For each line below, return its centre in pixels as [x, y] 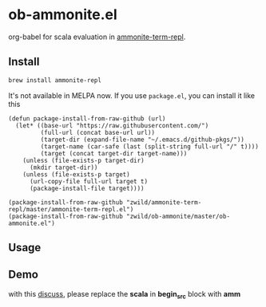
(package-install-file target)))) [87, 188]
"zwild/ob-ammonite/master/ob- [178, 216]
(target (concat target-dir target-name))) [114, 153]
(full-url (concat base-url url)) [98, 132]
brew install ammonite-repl [55, 80]
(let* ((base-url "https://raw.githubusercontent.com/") [112, 125]
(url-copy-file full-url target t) [89, 181]
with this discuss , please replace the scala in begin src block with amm [125, 295]
